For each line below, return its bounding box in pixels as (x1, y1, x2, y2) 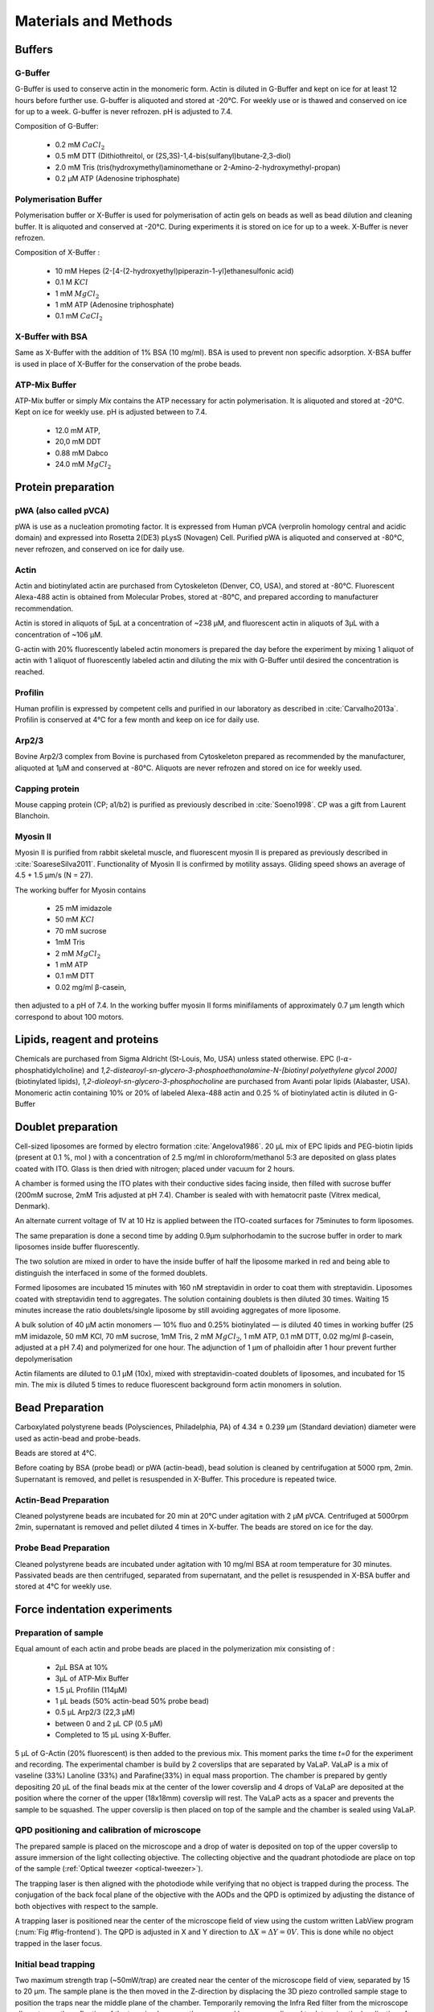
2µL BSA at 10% (55, 1662, 108, 1672)
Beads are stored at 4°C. (14, 1449, 96, 1458)
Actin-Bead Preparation (14, 1494, 110, 1505)
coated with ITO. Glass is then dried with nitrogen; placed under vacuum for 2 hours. (14, 1164, 295, 1173)
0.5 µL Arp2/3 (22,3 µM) (55, 1707, 136, 1717)
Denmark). (14, 1201, 50, 1210)
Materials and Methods (14, 12, 173, 30)
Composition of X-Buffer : (14, 248, 100, 258)
